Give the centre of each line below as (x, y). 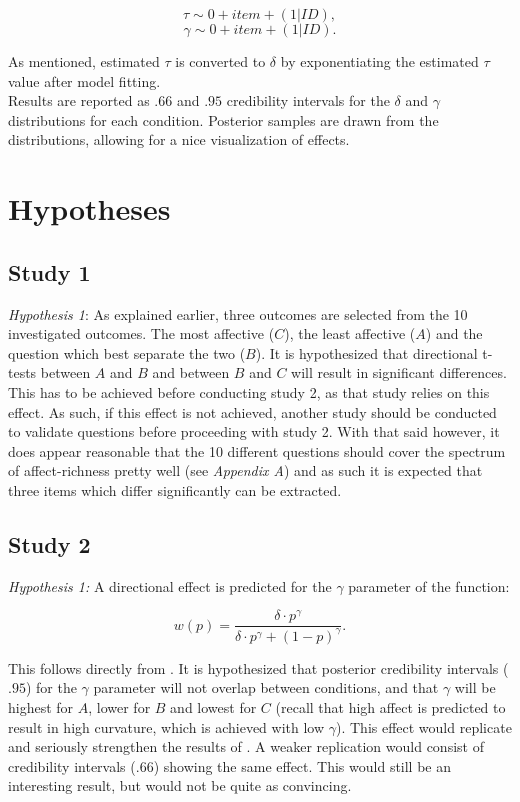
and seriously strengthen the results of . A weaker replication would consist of (246, 746)
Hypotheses (89, 208)
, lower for (119, 706)
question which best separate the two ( (127, 352)
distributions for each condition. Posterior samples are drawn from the (223, 119)
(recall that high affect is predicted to (390, 706)
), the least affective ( (350, 333)
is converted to (220, 61)
